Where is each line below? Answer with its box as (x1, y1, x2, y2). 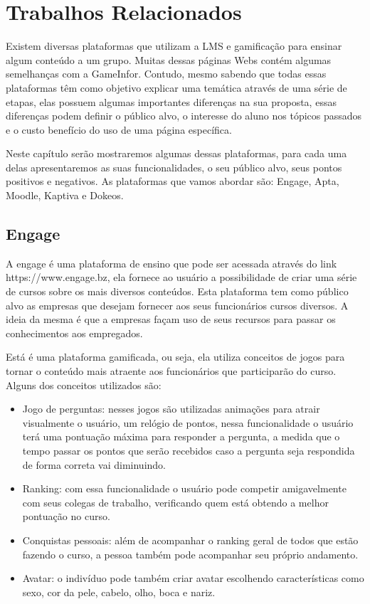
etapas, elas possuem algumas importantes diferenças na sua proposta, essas (6, 94, 337, 109)
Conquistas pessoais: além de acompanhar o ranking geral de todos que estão (22, 532, 359, 547)
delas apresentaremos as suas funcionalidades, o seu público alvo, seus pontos (6, 159, 342, 174)
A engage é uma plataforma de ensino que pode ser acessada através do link (6, 255, 337, 270)
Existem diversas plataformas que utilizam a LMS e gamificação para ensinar (6, 38, 342, 53)
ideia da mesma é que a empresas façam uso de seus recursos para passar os (6, 312, 336, 327)
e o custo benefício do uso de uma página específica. (6, 122, 232, 137)
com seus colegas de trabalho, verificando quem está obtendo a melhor (22, 494, 329, 509)
